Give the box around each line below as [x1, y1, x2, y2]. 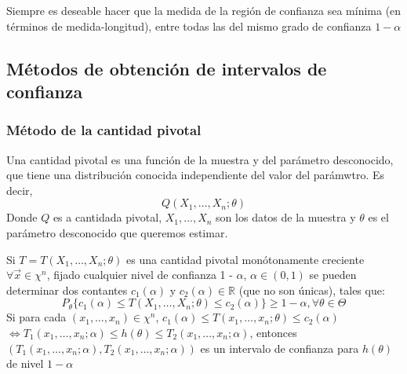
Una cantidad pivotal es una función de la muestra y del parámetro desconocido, [6, 151, 394, 167]
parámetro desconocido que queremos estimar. [6, 224, 228, 240]
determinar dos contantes [6, 281, 128, 298]
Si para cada [6, 309, 67, 325]
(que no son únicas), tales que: [238, 281, 385, 298]
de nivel [6, 355, 44, 372]
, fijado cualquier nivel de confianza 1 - [46, 266, 233, 283]
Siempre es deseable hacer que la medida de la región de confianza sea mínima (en [6, 2, 402, 18]
